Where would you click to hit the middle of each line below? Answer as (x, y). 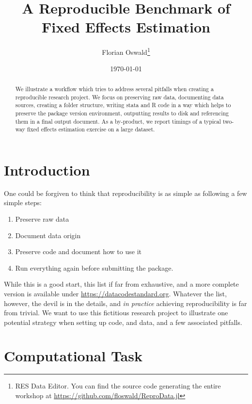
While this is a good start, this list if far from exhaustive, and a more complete (121, 284)
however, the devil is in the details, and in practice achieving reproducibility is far (126, 303)
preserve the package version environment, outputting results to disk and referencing (122, 113)
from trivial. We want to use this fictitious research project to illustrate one (116, 313)
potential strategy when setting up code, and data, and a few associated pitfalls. (123, 322)
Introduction (47, 170)
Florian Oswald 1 (126, 51)
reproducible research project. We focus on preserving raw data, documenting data (119, 97)
